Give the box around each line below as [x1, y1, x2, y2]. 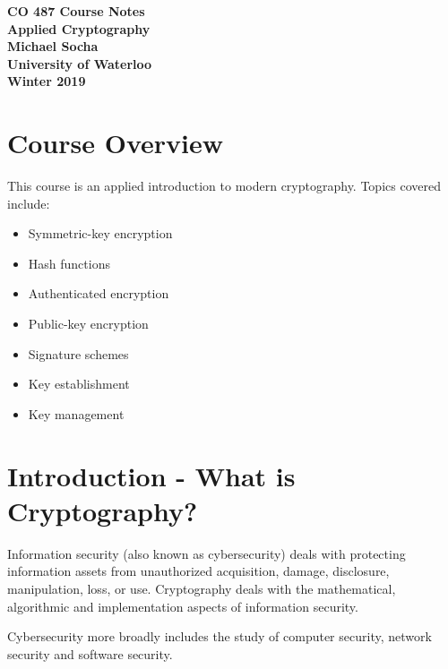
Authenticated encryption [28, 284, 169, 303]
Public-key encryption [28, 314, 149, 333]
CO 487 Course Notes [7, 2, 145, 20]
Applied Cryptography [7, 19, 151, 38]
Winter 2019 [7, 72, 86, 90]
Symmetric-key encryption [28, 224, 173, 243]
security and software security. [7, 644, 173, 663]
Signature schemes [28, 344, 129, 363]
